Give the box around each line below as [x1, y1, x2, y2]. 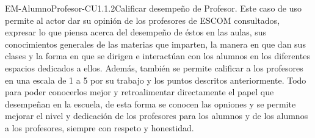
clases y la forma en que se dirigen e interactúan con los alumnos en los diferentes [5, 49, 310, 62]
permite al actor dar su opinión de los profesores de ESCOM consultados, [5, 13, 280, 26]
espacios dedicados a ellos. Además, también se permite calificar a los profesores [5, 61, 303, 74]
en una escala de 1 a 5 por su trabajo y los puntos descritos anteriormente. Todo [5, 73, 306, 86]
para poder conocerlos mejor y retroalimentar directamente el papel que [5, 85, 274, 98]
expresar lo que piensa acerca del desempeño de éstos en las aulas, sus [5, 26, 267, 38]
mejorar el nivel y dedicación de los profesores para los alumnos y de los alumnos [5, 109, 308, 122]
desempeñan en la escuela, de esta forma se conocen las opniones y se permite [5, 97, 296, 110]
